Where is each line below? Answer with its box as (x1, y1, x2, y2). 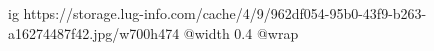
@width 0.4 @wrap (183, 22, 299, 43)
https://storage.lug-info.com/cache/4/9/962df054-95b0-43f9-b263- (23, 3, 427, 23)
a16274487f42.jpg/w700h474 (8, 22, 180, 43)
